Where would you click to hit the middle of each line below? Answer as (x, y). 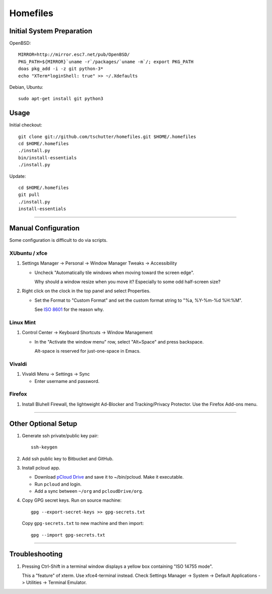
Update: (18, 176)
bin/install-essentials (48, 158)
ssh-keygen (44, 447)
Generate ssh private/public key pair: (60, 435)
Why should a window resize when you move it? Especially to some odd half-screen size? (128, 282)
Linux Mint (23, 322)
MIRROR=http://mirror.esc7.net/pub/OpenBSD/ (74, 55)
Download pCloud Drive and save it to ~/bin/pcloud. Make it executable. (109, 477)
